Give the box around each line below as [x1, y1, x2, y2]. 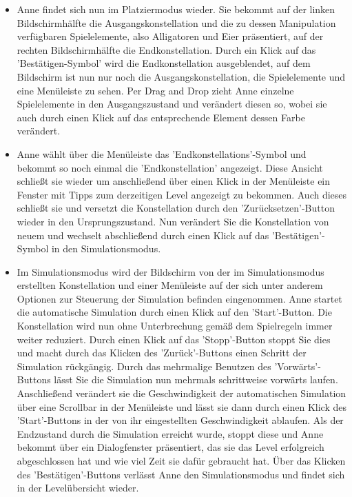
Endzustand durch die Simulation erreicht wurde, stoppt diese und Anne [17, 426, 324, 440]
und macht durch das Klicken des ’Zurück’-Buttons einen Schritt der [17, 345, 307, 360]
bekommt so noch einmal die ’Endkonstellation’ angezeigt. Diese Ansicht [17, 160, 323, 174]
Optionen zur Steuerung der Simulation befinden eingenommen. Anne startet [17, 291, 342, 305]
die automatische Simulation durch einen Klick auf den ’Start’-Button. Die [17, 305, 332, 319]
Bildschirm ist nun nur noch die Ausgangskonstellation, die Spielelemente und [17, 69, 346, 83]
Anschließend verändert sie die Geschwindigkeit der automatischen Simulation [17, 386, 346, 400]
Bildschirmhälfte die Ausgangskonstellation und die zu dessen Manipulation [17, 15, 336, 30]
